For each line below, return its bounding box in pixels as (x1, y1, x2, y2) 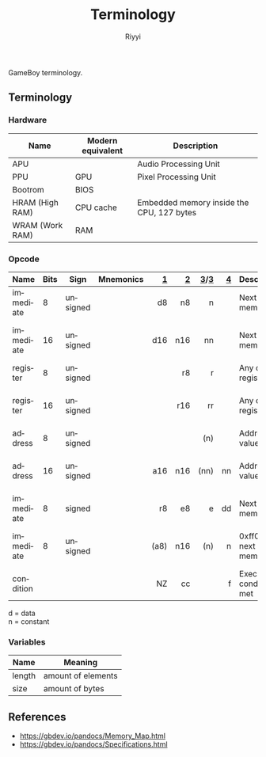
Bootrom (12, 184, 45, 195)
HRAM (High (12, 196, 59, 207)
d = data (8, 608, 36, 618)
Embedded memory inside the (137, 196, 249, 207)
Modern (86, 135, 118, 146)
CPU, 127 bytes (137, 207, 197, 218)
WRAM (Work (12, 219, 63, 230)
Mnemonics (97, 273, 144, 284)
